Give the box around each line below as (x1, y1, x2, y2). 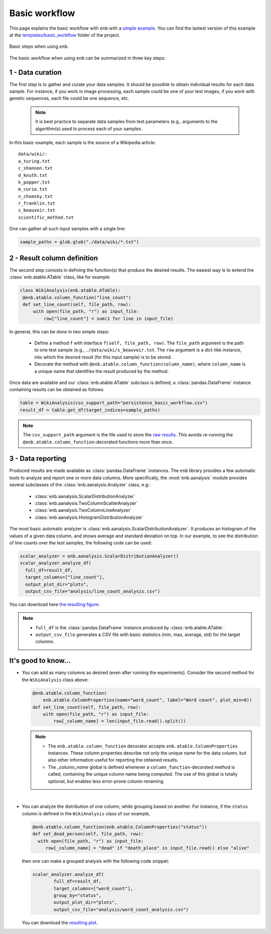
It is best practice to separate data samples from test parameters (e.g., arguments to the (35, 119, 218, 125)
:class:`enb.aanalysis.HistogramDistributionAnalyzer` (34, 514, 144, 520)
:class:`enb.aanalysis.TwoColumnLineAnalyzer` (34, 507, 132, 513)
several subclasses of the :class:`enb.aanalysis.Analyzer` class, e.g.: (9, 482, 151, 488)
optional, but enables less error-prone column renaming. (48, 778, 165, 784)
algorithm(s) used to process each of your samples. (35, 126, 143, 132)
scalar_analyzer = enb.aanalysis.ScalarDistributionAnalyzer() (20, 553, 179, 559)
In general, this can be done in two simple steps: (9, 328, 110, 334)
